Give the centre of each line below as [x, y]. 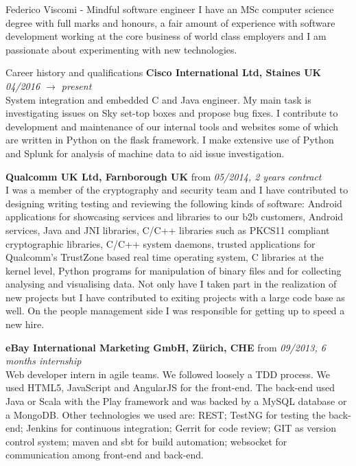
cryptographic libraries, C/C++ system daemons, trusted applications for [161, 243]
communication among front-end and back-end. [105, 455]
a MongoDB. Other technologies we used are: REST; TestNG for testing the [166, 414]
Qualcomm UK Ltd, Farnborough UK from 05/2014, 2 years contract [164, 176]
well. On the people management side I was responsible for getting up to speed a [175, 311]
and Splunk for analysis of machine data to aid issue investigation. [145, 153]
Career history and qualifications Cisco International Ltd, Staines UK [164, 72]
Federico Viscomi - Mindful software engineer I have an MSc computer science [170, 9]
